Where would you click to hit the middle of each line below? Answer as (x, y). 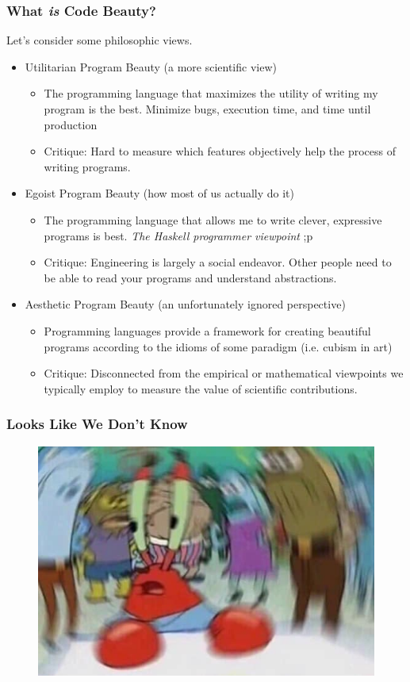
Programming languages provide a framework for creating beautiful (207, 330)
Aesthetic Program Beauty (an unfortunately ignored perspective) (185, 304)
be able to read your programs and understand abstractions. (190, 277)
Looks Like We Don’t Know (97, 424)
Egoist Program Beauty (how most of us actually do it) (160, 193)
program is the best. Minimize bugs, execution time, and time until (207, 109)
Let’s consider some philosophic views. (100, 40)
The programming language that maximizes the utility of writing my (211, 93)
